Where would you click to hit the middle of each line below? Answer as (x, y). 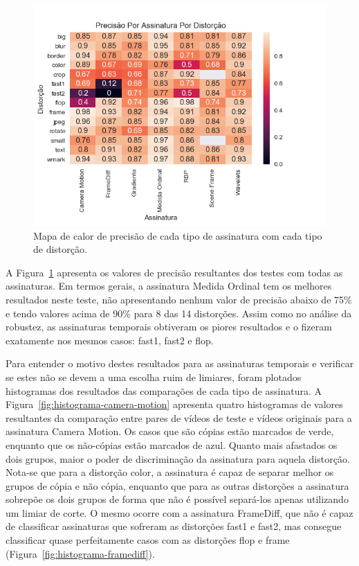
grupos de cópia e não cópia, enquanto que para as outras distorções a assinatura (177, 485)
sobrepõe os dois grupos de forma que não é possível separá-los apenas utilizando (177, 499)
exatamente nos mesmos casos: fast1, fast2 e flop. (110, 340)
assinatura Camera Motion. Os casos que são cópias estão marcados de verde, (170, 431)
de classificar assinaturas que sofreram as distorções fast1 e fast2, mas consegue (174, 526)
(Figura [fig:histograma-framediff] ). (80, 553)
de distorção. (60, 249)
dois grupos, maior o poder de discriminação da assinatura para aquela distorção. (178, 458)
